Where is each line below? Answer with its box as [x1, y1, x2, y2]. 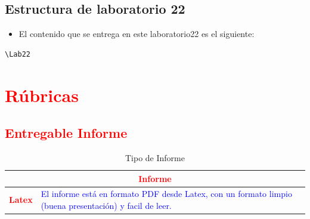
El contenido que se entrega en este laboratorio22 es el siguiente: [18, 27, 255, 40]
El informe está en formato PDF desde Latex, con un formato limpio [41, 187, 292, 200]
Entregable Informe [5, 124, 128, 142]
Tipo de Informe [125, 151, 185, 164]
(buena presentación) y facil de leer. [41, 199, 172, 211]
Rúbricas [5, 82, 79, 107]
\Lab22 [5, 50, 30, 58]
